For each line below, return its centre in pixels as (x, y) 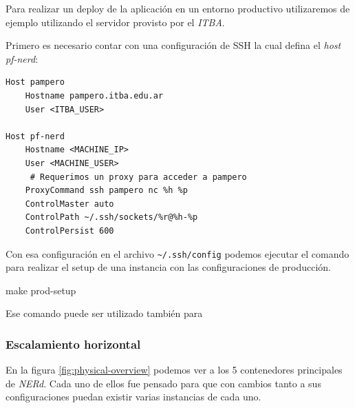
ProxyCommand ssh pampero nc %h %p (106, 191)
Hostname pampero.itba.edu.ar (94, 95)
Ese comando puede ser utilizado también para (104, 313)
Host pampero (35, 82)
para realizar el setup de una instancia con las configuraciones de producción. (169, 267)
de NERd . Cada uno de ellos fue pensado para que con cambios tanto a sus (163, 383)
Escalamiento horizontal (73, 344)
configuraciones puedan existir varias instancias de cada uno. (133, 397)
